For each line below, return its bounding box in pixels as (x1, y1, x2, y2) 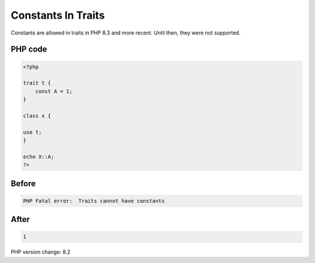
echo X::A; (23, 153, 54, 160)
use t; (23, 129, 42, 136)
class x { (23, 112, 51, 119)
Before (10, 178, 36, 188)
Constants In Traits (10, 9, 105, 22)
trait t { (23, 79, 51, 86)
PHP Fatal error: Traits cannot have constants (23, 198, 165, 204)
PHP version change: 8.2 (10, 248, 71, 255)
